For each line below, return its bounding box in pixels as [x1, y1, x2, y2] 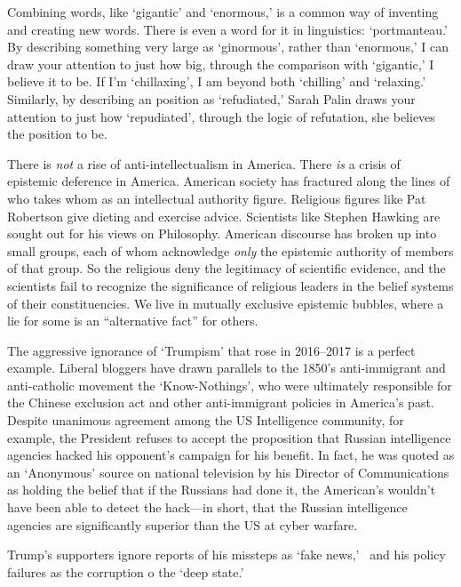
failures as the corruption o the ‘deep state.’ [7, 562, 244, 581]
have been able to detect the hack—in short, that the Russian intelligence [7, 498, 408, 517]
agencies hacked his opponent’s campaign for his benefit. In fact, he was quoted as [7, 446, 455, 464]
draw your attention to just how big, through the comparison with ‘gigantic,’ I [7, 54, 434, 73]
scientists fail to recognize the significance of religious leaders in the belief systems [7, 276, 454, 294]
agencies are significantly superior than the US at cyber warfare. [7, 515, 358, 534]
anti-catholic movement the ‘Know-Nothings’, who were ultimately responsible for [7, 375, 452, 394]
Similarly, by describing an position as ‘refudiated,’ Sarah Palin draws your [7, 89, 416, 108]
